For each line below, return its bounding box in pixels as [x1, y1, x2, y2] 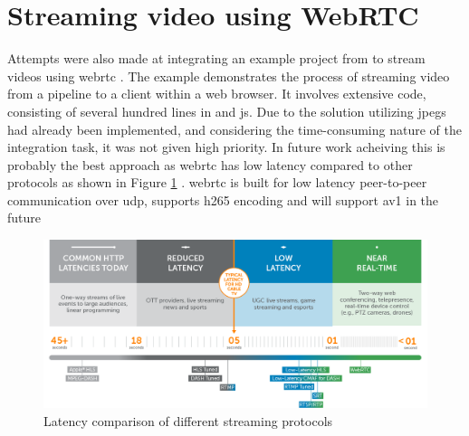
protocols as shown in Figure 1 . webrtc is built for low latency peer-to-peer [7, 173, 427, 192]
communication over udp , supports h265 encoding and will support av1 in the [7, 190, 439, 209]
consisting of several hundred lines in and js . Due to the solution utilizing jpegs [7, 101, 446, 120]
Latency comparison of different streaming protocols [43, 411, 333, 430]
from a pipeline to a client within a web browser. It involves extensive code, [7, 84, 426, 103]
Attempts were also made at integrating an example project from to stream [7, 49, 426, 68]
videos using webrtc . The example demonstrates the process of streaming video [7, 66, 450, 85]
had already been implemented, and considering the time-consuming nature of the [7, 119, 462, 138]
